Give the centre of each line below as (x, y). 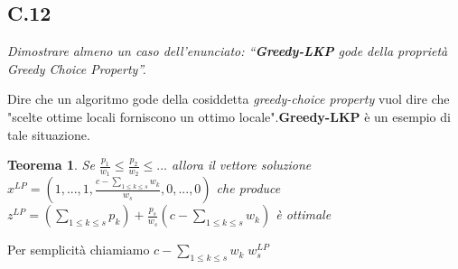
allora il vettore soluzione (242, 165)
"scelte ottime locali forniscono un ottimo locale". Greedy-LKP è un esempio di (229, 116)
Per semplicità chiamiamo (79, 250)
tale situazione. (49, 134)
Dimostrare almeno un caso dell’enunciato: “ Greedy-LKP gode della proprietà (228, 51)
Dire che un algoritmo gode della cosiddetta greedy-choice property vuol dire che (229, 99)
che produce (248, 188)
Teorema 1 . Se (51, 165)
